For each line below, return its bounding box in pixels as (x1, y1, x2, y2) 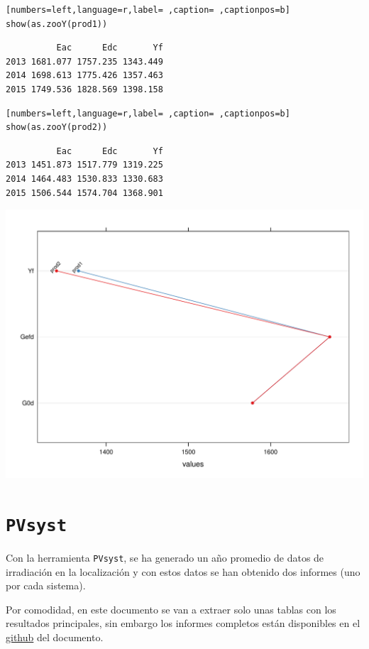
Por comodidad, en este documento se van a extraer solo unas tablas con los (6, 601, 336, 616)
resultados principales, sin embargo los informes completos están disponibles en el (6, 616, 360, 631)
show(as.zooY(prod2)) (6, 122, 108, 133)
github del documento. (6, 630, 104, 644)
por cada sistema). (6, 578, 86, 593)
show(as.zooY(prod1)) (6, 18, 108, 29)
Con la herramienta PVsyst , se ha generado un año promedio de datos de (6, 550, 324, 565)
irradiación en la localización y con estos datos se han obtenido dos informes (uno (6, 564, 360, 579)
